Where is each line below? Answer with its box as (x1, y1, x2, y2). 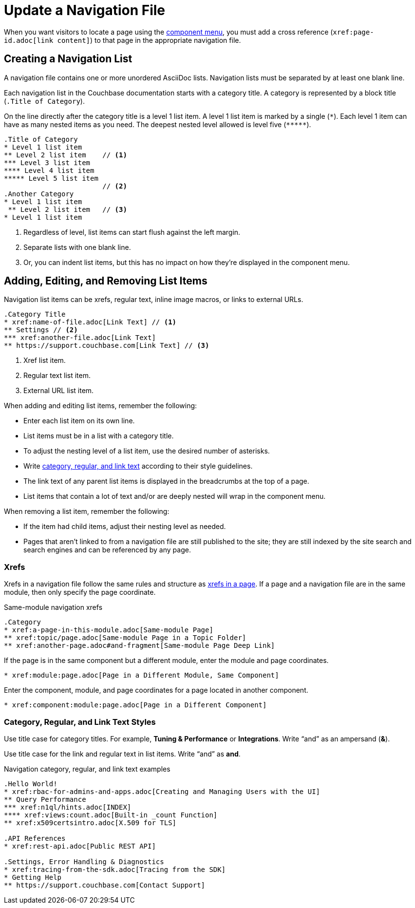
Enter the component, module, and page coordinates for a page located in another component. (4, 686, 308, 695)
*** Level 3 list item (4, 158, 91, 167)
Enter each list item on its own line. (23, 416, 135, 425)
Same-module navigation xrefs (4, 603, 103, 612)
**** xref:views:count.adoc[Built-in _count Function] (4, 811, 218, 819)
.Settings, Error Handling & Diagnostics (4, 857, 164, 866)
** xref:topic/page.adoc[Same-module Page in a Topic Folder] (4, 634, 246, 642)
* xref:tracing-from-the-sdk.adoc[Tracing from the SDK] (4, 865, 226, 873)
